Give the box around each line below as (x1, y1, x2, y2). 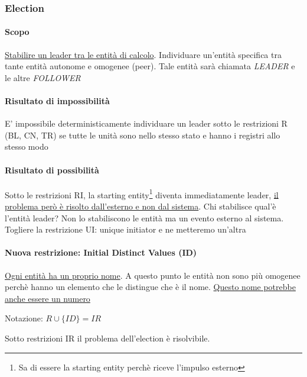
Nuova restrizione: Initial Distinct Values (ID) (5, 246, 197, 259)
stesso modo (5, 140, 48, 153)
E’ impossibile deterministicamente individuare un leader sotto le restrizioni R (5, 117, 288, 130)
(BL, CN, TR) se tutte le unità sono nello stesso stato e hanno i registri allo (5, 128, 280, 141)
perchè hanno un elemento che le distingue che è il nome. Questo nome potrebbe (5, 281, 296, 293)
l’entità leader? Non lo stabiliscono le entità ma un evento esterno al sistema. (5, 211, 284, 224)
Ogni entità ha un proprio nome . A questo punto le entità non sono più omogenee (5, 269, 301, 281)
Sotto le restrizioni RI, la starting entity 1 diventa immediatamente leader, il (5, 186, 279, 201)
